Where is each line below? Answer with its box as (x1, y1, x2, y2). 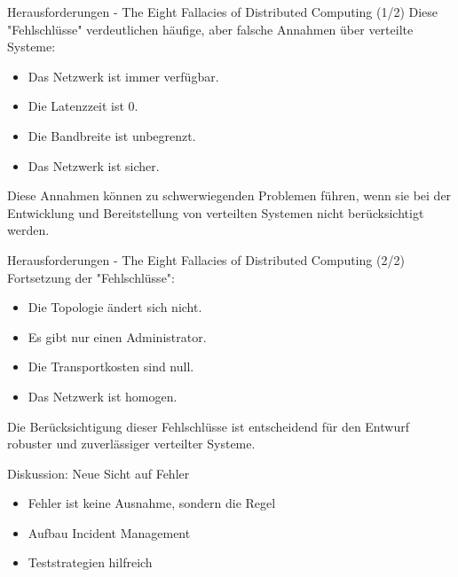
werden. (7, 221, 50, 239)
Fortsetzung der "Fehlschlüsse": (7, 268, 175, 286)
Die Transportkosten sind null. (28, 357, 194, 376)
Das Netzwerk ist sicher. (28, 156, 160, 175)
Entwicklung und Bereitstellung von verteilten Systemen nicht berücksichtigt (7, 203, 424, 222)
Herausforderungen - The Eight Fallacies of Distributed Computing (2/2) (7, 250, 405, 269)
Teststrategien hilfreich (28, 553, 153, 572)
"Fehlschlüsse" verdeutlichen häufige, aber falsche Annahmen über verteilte (7, 19, 414, 38)
